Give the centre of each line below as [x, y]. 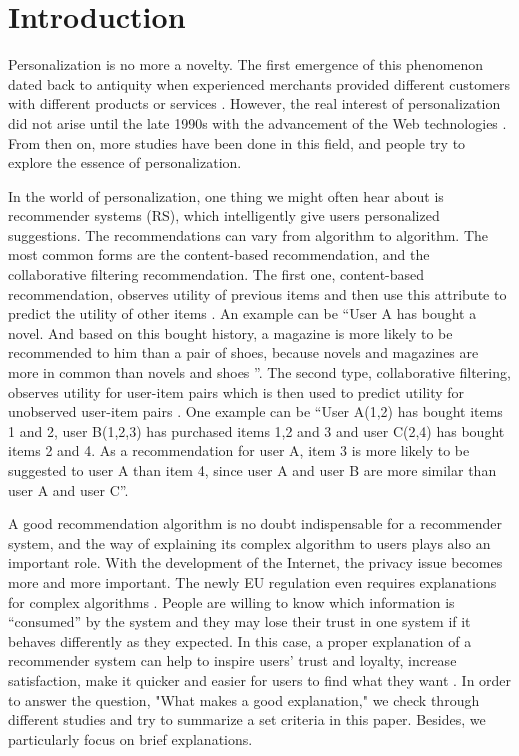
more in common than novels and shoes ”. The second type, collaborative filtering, [259, 372]
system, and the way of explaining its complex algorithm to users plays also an [249, 542]
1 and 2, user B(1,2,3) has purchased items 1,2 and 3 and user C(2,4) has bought [256, 430]
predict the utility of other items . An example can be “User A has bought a [242, 313]
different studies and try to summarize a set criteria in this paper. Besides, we [247, 719]
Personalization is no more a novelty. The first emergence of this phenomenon [246, 64]
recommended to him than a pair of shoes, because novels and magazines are [243, 352]
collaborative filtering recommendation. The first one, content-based [216, 274]
